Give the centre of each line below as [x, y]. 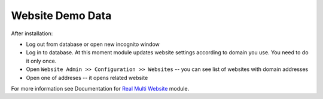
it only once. [41, 61]
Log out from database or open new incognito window [93, 44]
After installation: [32, 33]
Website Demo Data [61, 16]
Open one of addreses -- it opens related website [87, 78]
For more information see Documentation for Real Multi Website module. [100, 88]
